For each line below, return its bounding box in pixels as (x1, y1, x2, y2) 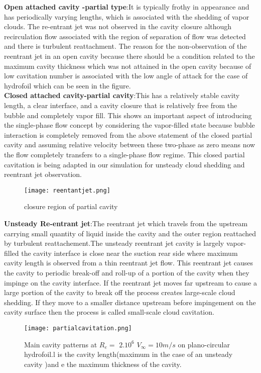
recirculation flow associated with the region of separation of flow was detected (4, 31, 246, 41)
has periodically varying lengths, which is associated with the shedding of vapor (4, 11, 249, 22)
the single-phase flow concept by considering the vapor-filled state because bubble (4, 120, 255, 130)
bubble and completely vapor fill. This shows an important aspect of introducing (4, 110, 252, 120)
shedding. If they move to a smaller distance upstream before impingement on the (4, 297, 256, 307)
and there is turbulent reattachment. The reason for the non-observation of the (4, 41, 247, 51)
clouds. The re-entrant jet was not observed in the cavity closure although (4, 21, 232, 32)
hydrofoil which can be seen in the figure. (4, 80, 131, 90)
